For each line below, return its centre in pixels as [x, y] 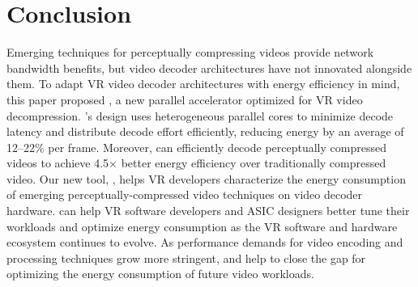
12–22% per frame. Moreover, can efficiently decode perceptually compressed [196, 147]
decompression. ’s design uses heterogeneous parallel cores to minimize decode [200, 115]
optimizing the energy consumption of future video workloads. [160, 274]
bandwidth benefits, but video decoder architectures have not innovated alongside [209, 68]
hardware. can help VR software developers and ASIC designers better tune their [208, 211]
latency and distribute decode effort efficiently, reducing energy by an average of [205, 131]
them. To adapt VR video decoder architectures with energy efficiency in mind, [203, 84]
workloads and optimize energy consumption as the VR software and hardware [202, 226]
